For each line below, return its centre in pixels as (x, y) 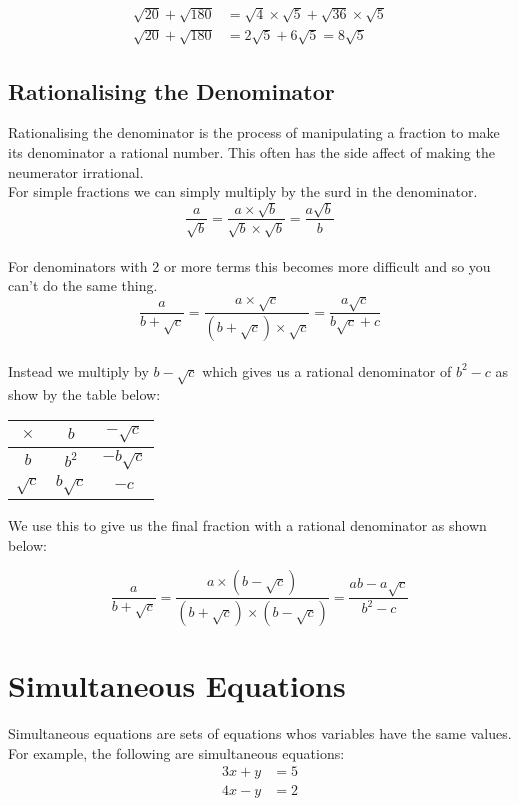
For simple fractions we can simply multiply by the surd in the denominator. (243, 191)
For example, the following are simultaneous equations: (176, 752)
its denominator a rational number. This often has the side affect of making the (251, 151)
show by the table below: (84, 393)
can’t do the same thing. (83, 285)
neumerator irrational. (76, 171)
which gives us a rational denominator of (327, 370)
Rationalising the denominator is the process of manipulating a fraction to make (254, 132)
